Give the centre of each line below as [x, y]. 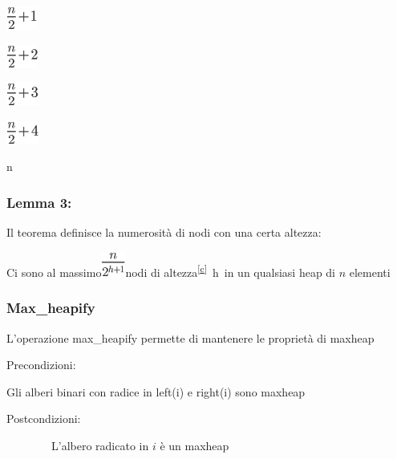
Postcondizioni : [44, 418]
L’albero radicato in [100, 445]
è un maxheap [194, 445]
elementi [370, 272]
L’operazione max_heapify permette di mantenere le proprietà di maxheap [190, 337]
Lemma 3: [39, 202]
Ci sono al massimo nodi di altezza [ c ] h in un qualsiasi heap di [171, 271]
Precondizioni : [41, 365]
